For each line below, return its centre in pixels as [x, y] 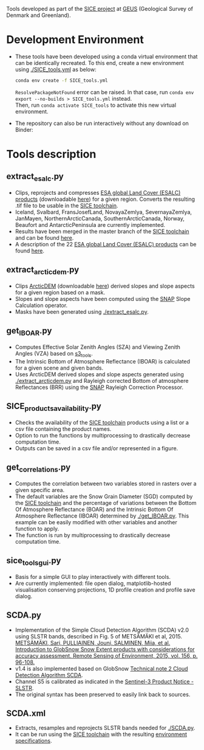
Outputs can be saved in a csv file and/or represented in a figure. [97, 448]
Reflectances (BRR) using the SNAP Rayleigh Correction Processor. [99, 387]
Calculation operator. [41, 305]
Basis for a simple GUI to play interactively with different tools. [93, 576]
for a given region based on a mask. [60, 292]
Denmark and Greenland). [39, 15]
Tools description [51, 154]
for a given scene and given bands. [59, 368]
